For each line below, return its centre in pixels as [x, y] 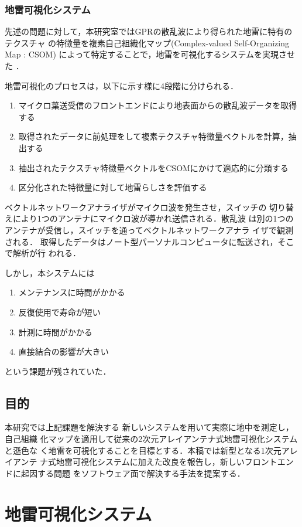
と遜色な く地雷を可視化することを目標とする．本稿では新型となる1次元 [143, 450]
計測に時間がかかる [55, 331]
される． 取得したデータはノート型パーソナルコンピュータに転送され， [141, 241]
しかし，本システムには [50, 272]
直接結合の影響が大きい [64, 351]
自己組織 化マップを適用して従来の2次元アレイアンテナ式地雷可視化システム [151, 439]
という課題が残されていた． [58, 371]
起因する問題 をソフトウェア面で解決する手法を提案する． [133, 473]
